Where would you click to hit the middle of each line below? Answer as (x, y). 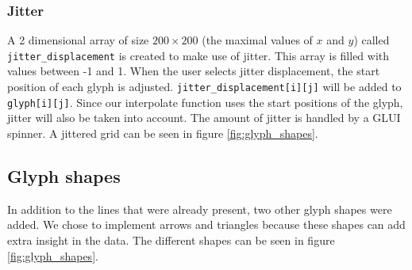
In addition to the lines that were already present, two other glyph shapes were (200, 209)
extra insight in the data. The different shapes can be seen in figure (171, 240)
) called (372, 40)
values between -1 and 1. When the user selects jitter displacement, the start (194, 71)
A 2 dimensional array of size (78, 40)
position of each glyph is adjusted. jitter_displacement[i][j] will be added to (204, 87)
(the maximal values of (257, 40)
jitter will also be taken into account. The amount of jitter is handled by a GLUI (204, 118)
